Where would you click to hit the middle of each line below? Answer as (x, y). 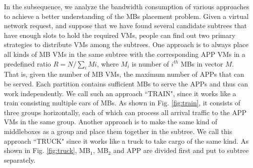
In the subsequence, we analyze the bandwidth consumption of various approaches (127, 6)
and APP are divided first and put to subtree (181, 150)
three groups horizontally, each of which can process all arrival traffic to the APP (125, 112)
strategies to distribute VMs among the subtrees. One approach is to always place (126, 44)
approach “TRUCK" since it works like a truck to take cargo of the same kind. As (126, 141)
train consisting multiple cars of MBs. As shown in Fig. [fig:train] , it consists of (122, 103)
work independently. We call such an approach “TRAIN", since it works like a (120, 93)
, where (108, 63)
